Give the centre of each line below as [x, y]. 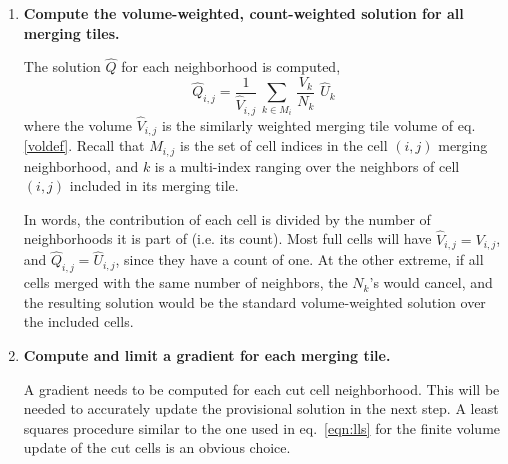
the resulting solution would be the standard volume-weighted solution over [254, 301]
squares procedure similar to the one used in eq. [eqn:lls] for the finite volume [262, 427]
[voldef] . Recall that [84, 145]
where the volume [77, 124]
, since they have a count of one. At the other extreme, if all [299, 259]
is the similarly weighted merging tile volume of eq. [319, 124]
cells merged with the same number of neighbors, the [185, 282]
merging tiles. [71, 32]
